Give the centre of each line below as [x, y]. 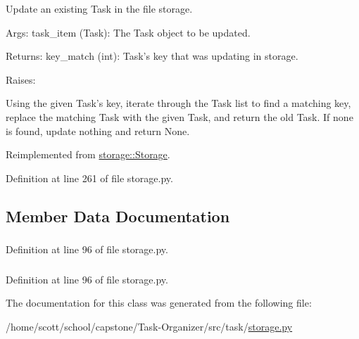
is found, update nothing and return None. [98, 130]
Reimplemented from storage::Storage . [88, 154]
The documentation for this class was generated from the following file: [159, 303]
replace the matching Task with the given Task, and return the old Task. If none [179, 116]
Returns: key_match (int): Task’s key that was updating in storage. [152, 56]
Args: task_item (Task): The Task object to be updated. [128, 32]
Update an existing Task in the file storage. [99, 8]
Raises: [21, 79]
